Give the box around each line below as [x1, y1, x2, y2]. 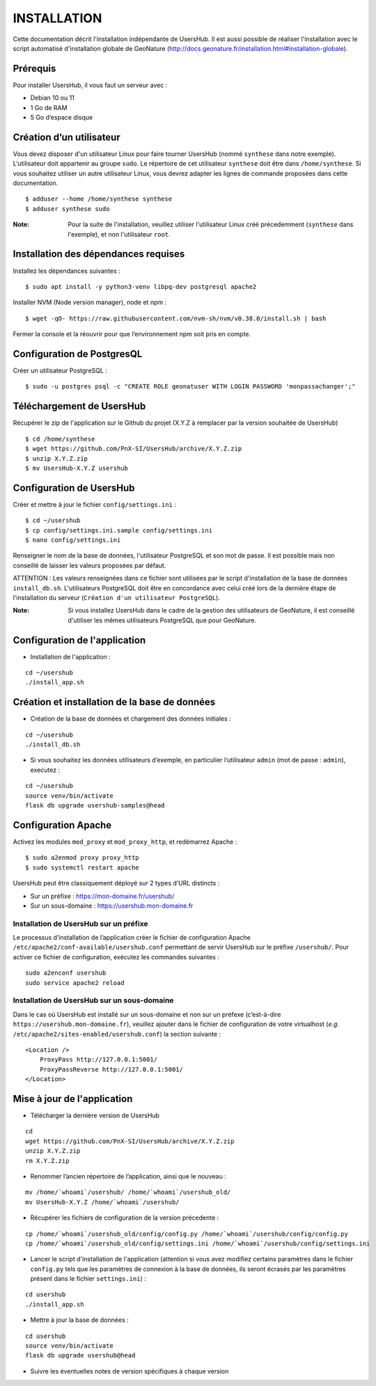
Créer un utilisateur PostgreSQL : [13, 366, 108, 375]
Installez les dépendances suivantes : [13, 267, 121, 275]
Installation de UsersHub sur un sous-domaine [13, 995, 174, 1005]
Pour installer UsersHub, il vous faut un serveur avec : [13, 81, 168, 89]
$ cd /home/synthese [25, 435, 95, 443]
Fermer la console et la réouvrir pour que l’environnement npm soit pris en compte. [13, 330, 251, 338]
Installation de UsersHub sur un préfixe [13, 919, 149, 929]
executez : [30, 766, 61, 774]
